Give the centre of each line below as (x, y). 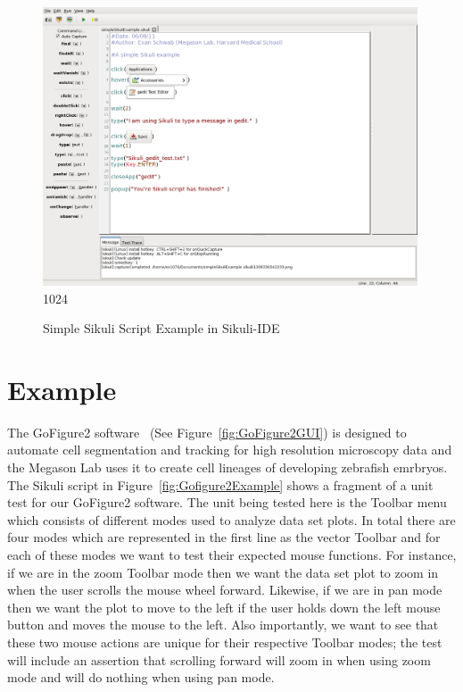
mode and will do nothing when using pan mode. (141, 677)
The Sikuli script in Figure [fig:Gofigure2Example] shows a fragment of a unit (220, 484)
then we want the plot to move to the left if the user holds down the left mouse (224, 607)
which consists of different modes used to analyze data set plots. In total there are (231, 519)
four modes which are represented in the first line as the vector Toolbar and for (224, 537)
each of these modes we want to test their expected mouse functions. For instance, (232, 554)
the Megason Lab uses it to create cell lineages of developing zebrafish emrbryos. (227, 467)
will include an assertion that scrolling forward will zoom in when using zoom (219, 659)
